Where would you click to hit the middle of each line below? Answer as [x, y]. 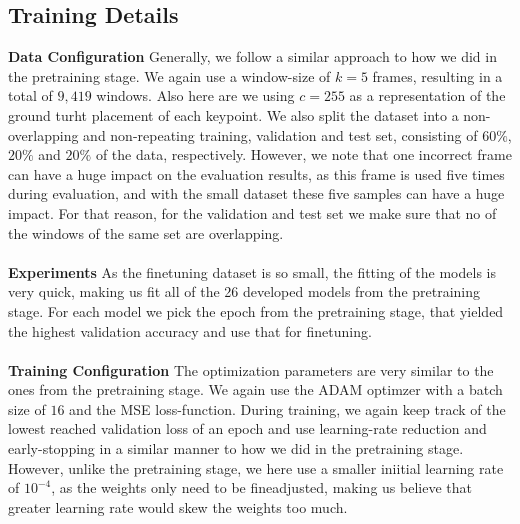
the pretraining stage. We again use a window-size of [169, 75]
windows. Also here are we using [195, 95]
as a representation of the [427, 95]
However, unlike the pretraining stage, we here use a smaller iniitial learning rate [256, 467]
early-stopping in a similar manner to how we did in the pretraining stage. [236, 448]
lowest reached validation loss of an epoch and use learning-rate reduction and [247, 428]
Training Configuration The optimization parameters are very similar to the [251, 369]
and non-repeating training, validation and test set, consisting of [280, 134]
